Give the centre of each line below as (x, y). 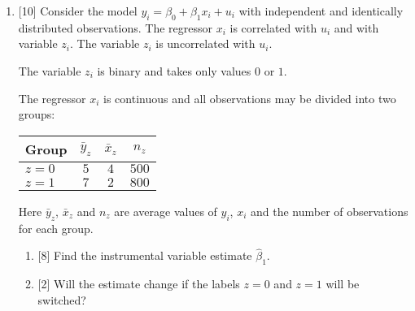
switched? (62, 299)
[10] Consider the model (78, 11)
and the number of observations (329, 211)
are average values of (166, 211)
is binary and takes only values (174, 70)
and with (356, 27)
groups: (37, 114)
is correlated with (273, 27)
